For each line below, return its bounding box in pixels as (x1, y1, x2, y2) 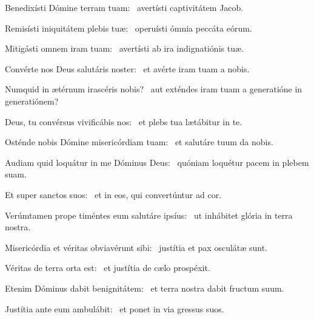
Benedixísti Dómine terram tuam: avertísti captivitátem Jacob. (5, 1, 244, 13)
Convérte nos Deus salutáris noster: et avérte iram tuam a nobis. (5, 62, 250, 75)
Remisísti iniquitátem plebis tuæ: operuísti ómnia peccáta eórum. (5, 21, 252, 34)
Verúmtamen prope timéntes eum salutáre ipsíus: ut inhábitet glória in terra (5, 208, 293, 221)
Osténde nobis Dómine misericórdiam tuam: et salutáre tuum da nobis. (5, 135, 273, 148)
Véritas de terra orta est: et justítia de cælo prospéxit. (5, 261, 210, 274)
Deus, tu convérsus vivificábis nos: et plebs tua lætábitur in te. (5, 115, 242, 128)
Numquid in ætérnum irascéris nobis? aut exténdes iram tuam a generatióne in (5, 83, 302, 95)
